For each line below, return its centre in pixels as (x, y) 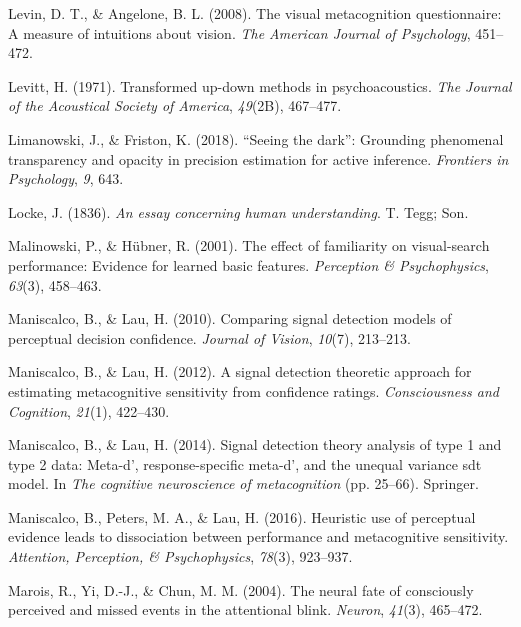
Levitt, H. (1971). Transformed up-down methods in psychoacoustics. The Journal (260, 85)
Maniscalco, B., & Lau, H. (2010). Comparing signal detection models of (230, 318)
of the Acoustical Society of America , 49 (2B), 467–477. (175, 105)
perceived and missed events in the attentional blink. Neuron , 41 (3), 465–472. (245, 609)
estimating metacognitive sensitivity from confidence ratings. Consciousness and (253, 390)
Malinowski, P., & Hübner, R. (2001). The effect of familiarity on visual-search (249, 245)
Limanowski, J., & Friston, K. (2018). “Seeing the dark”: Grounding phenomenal (256, 138)
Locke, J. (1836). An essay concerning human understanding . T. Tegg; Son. (238, 211)
